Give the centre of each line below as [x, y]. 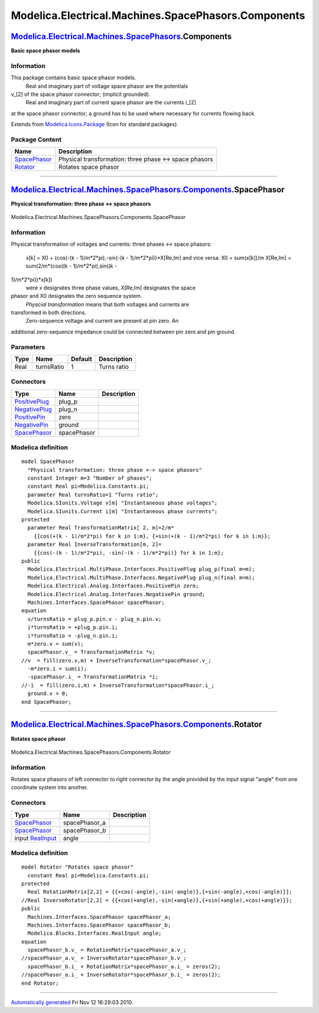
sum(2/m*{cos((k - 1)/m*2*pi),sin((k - [71, 266]
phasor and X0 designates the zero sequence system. [77, 296]
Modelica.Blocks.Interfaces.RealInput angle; [95, 933]
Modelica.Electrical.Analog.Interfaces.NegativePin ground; [116, 594]
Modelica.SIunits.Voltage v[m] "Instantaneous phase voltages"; [123, 503]
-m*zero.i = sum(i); [57, 669]
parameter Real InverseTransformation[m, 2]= [95, 544]
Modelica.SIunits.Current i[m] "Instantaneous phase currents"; [123, 511]
